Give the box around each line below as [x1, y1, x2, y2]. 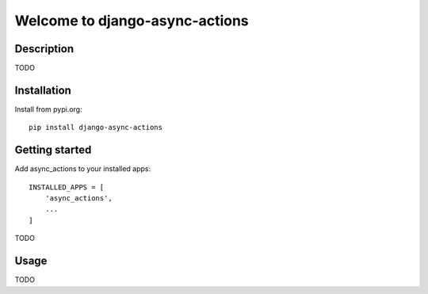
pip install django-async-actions [29, 123, 162, 132]
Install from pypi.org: [14, 104, 82, 114]
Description [14, 42, 75, 55]
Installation [14, 83, 71, 97]
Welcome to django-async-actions [14, 12, 249, 29]
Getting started [14, 143, 92, 157]
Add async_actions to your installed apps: [14, 164, 151, 174]
